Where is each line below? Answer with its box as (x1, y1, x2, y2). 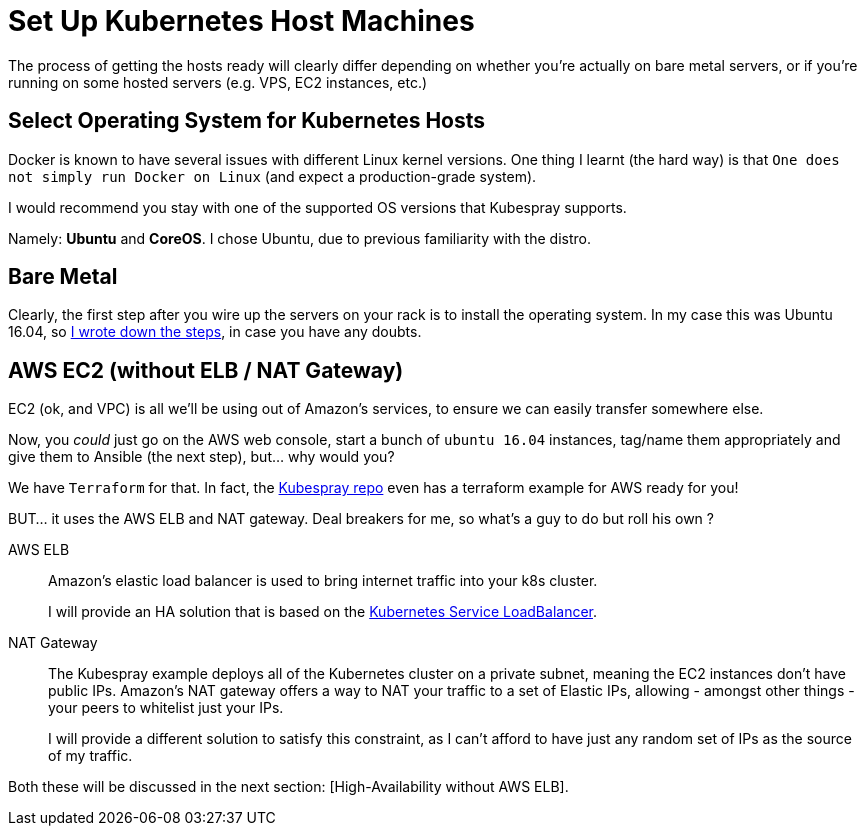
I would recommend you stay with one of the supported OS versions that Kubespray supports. (8, 198, 627, 216)
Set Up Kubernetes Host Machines (8, 4, 475, 38)
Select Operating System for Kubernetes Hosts (8, 108, 486, 134)
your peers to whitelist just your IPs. (48, 699, 284, 717)
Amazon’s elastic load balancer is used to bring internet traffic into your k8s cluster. (48, 572, 598, 590)
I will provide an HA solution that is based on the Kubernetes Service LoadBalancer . (48, 603, 598, 621)
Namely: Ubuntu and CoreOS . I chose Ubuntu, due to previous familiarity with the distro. (8, 229, 591, 247)
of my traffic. (48, 747, 133, 765)
